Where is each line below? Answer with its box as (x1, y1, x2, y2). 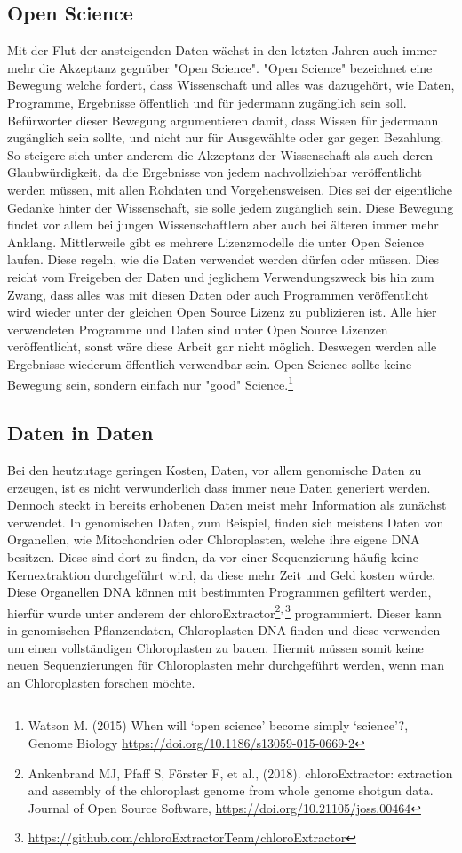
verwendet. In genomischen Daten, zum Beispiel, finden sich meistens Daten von (7, 512, 444, 531)
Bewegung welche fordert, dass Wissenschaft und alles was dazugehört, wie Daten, (7, 76, 455, 94)
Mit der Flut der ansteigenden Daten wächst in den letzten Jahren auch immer (7, 41, 437, 60)
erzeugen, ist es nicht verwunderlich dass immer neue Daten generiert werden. (7, 478, 431, 496)
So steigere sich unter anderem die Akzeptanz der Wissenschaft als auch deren (7, 145, 433, 164)
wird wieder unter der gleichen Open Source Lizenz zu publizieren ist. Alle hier (7, 302, 437, 321)
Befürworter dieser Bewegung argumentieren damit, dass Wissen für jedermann (7, 110, 439, 129)
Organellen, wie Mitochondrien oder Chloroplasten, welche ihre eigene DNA (7, 530, 420, 549)
